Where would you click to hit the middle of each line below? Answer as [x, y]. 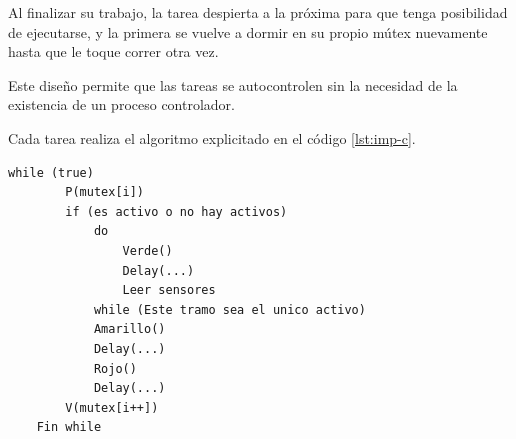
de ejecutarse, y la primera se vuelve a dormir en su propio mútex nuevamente [248, 31]
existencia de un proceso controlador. [121, 104]
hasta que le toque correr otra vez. [113, 51]
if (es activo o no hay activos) [176, 211]
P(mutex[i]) [105, 192]
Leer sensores [169, 290]
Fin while [69, 427]
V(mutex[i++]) [112, 407]
